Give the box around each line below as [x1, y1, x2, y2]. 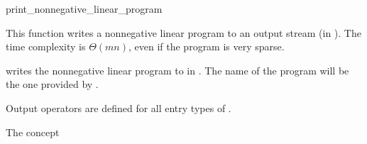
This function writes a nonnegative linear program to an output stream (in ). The [6, 25, 361, 40]
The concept [6, 124, 60, 139]
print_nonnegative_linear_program [6, 1, 163, 16]
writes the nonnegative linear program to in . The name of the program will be [6, 62, 349, 77]
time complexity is [6, 39, 86, 54]
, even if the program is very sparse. [128, 39, 285, 54]
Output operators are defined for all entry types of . [6, 100, 231, 115]
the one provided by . [6, 77, 99, 92]
